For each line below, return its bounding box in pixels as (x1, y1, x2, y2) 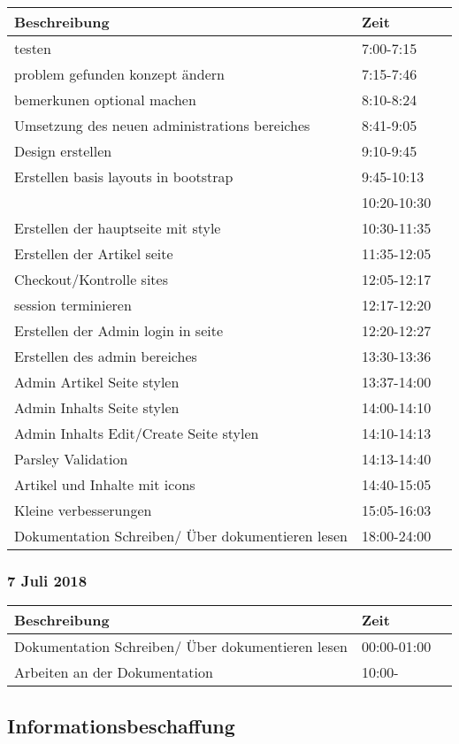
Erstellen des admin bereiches (14, 346, 197, 366)
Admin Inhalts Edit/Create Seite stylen (14, 423, 259, 443)
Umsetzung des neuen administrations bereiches (14, 115, 310, 135)
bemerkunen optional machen (14, 89, 196, 110)
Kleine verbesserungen (14, 500, 152, 520)
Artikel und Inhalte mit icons (14, 474, 195, 495)
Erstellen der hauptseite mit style (14, 218, 221, 238)
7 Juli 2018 (7, 569, 88, 591)
